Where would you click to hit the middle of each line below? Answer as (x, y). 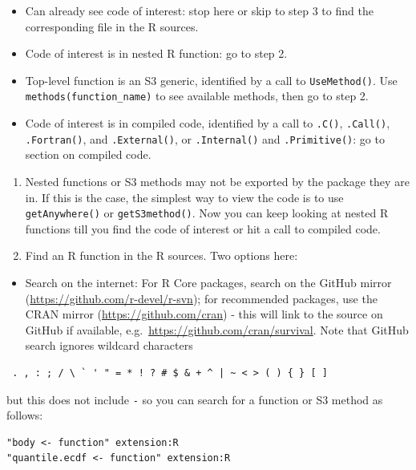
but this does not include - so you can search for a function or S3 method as (195, 399)
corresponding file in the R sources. (112, 26)
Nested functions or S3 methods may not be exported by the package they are (217, 181)
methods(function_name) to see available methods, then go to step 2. (197, 96)
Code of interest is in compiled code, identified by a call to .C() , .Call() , (208, 123)
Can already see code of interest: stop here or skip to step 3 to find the (199, 10)
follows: (25, 415)
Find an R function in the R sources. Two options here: (162, 255)
